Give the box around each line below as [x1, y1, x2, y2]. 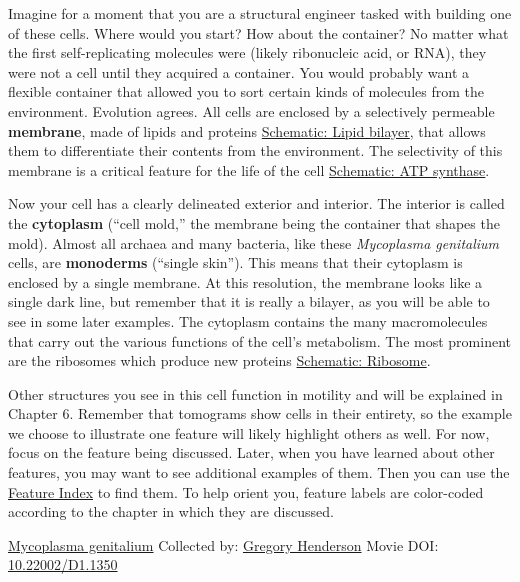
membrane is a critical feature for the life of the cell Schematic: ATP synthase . [8, 159, 490, 180]
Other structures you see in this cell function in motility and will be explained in [8, 383, 503, 404]
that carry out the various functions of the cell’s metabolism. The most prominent [8, 330, 511, 351]
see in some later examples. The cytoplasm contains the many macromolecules [8, 310, 488, 331]
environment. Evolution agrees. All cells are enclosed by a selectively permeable [8, 100, 495, 121]
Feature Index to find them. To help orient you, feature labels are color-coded [8, 481, 484, 502]
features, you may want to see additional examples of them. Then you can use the [8, 462, 510, 483]
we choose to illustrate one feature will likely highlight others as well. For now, [8, 422, 490, 443]
